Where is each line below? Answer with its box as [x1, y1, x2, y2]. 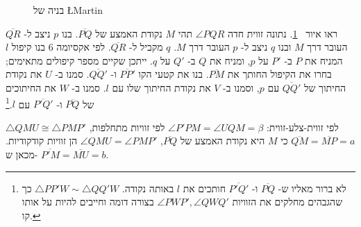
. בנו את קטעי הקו [138, 67, 209, 81]
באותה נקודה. [121, 180, 174, 195]
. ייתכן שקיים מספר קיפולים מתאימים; [6, 53, 153, 67]
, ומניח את [209, 53, 251, 67]
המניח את [305, 53, 343, 67]
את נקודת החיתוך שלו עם [112, 80, 211, 94]
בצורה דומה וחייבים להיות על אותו [22, 194, 154, 209]
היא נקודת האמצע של [180, 133, 265, 148]
